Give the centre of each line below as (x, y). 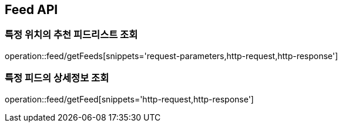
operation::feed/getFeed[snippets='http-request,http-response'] (129, 99)
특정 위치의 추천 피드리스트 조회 (71, 35)
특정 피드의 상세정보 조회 (57, 78)
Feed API (31, 10)
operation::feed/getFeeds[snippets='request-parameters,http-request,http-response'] (172, 56)
